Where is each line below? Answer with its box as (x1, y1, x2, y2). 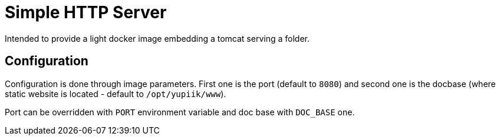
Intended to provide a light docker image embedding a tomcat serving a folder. (5, 33, 310, 44)
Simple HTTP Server (5, 2, 167, 22)
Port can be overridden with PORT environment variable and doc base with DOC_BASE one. (5, 106, 355, 117)
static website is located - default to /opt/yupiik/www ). (5, 88, 226, 99)
